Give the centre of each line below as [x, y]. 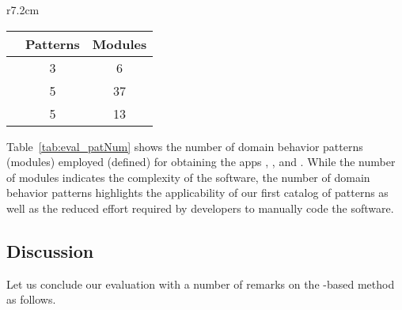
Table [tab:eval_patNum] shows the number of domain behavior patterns [185, 146]
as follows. [31, 299]
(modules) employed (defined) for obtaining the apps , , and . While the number [201, 162]
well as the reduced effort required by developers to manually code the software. [200, 208]
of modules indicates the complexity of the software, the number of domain [188, 177]
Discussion [50, 250]
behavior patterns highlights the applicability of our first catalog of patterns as [197, 193]
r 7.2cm [23, 9]
